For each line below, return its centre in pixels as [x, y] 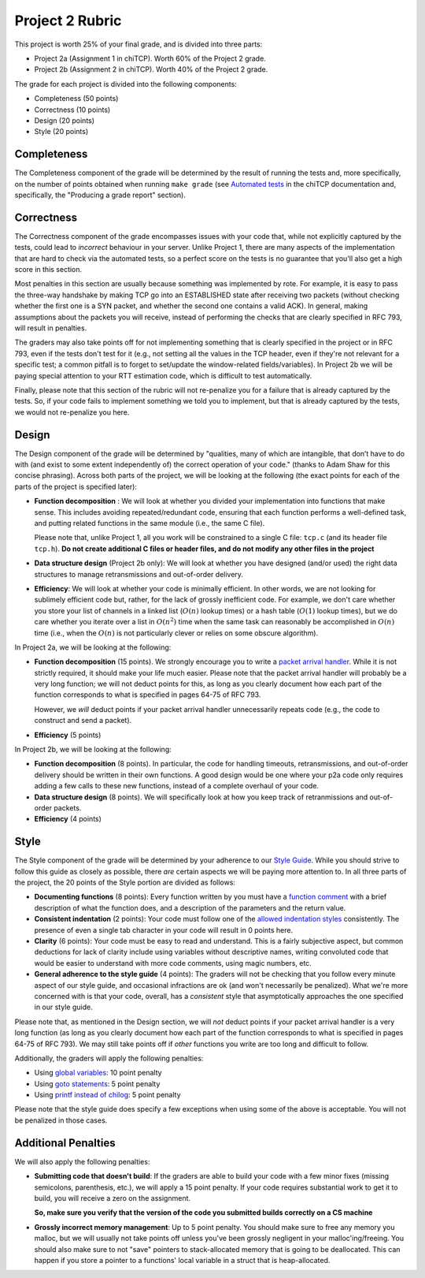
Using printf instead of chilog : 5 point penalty [107, 1095]
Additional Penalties [65, 1143]
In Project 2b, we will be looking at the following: [93, 750]
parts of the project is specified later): [76, 486]
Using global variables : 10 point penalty [98, 1073]
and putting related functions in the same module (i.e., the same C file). [150, 523]
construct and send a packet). [83, 721]
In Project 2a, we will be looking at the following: [93, 647]
